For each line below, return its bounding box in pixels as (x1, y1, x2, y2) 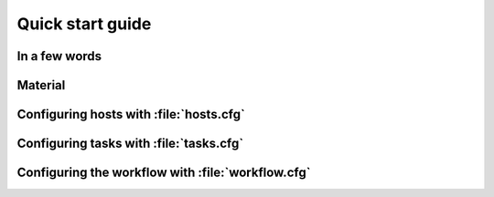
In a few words (16, 48, 102, 64)
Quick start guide (16, 14, 152, 34)
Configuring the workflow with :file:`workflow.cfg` (16, 165, 311, 181)
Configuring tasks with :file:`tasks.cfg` (16, 136, 244, 151)
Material (16, 78, 66, 93)
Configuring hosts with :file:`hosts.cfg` (16, 107, 246, 122)
